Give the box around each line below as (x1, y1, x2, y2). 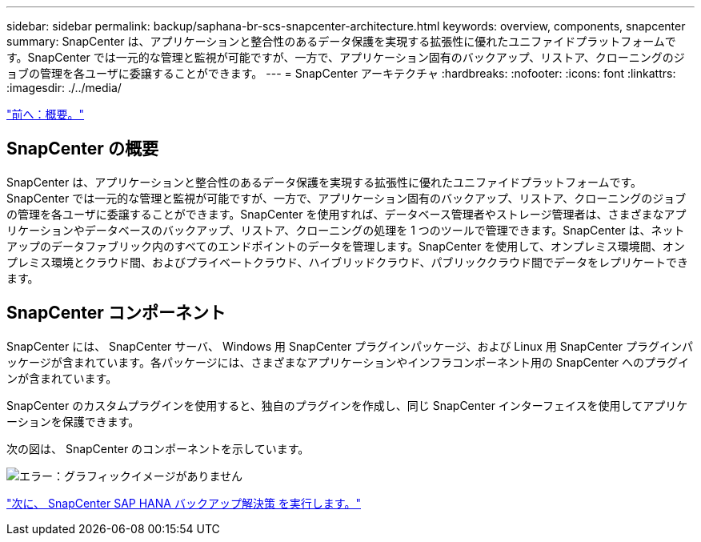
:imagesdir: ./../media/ (6, 81, 122, 94)
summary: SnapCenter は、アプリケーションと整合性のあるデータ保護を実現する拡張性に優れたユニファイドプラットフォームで (6, 34, 676, 48)
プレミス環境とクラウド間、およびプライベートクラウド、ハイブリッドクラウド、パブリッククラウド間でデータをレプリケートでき (6, 255, 689, 269)
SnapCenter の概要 (6, 139, 158, 159)
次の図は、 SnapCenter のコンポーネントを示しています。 (6, 441, 310, 456)
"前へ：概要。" (6, 107, 85, 121)
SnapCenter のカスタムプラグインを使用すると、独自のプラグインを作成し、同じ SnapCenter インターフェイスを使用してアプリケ (6, 398, 688, 412)
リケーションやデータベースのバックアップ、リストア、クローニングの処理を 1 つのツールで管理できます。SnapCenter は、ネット (6, 223, 685, 237)
